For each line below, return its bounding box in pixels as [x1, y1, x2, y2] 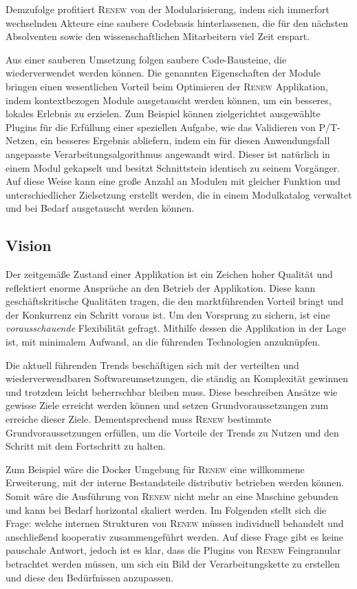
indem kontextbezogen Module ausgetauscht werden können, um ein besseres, [6, 92, 332, 107]
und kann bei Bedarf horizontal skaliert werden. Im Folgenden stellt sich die [6, 502, 327, 517]
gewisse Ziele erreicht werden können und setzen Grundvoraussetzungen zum [6, 398, 329, 412]
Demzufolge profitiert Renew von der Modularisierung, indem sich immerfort [6, 2, 329, 16]
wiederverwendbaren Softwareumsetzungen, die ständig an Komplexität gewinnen [6, 371, 349, 386]
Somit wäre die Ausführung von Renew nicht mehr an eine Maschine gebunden [6, 489, 338, 503]
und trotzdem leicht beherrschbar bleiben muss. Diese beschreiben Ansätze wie [6, 384, 338, 399]
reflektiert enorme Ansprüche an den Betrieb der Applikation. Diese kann [6, 280, 316, 294]
